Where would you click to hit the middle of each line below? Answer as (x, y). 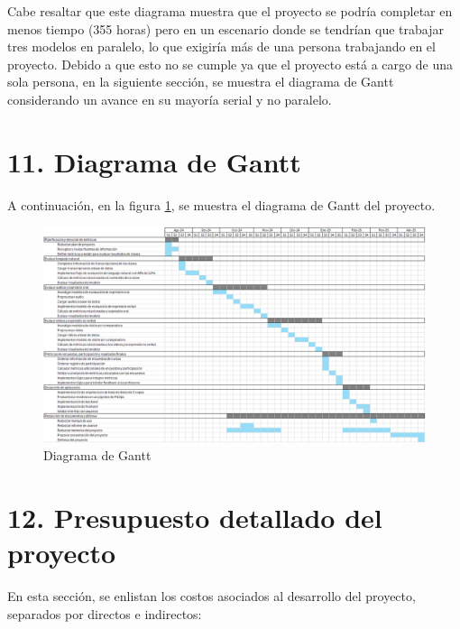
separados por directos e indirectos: (105, 613)
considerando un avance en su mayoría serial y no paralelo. (170, 99)
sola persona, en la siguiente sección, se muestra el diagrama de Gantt (201, 82)
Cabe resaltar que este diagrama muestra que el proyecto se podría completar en (230, 11)
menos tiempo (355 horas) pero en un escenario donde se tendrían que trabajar (225, 28)
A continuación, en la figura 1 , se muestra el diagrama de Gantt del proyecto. (221, 204)
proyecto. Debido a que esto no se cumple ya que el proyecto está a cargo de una (230, 64)
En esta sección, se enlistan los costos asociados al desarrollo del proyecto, (212, 596)
